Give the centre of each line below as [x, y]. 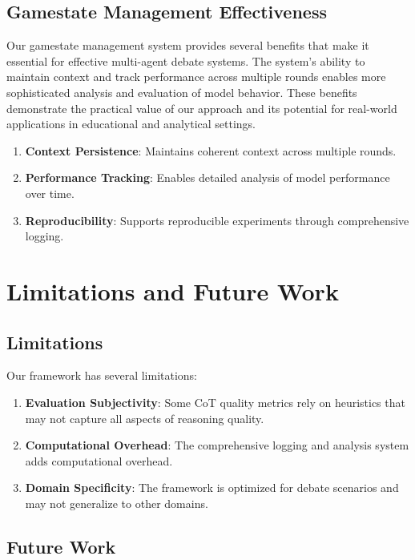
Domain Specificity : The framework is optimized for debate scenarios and [212, 487]
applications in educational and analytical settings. [131, 124]
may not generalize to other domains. [117, 503]
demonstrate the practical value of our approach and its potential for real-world [202, 108]
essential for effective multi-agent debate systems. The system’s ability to [186, 60]
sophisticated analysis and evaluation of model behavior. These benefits [182, 92]
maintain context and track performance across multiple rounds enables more [196, 77]
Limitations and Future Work [173, 290]
